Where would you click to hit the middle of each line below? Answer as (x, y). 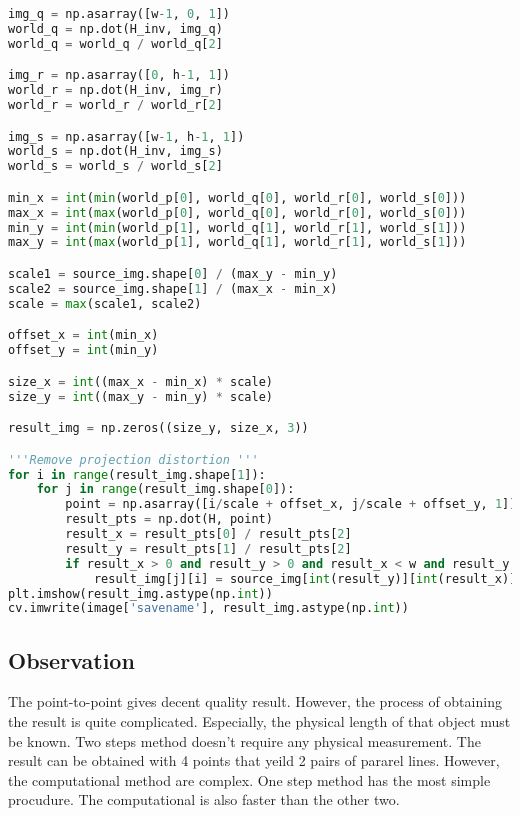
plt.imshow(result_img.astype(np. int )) (140, 593)
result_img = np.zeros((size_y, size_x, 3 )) (158, 428)
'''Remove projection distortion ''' (133, 459)
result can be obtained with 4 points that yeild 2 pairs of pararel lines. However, (254, 760)
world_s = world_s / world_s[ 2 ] (115, 166)
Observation (71, 659)
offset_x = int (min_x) (83, 335)
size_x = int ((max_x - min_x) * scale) (140, 381)
